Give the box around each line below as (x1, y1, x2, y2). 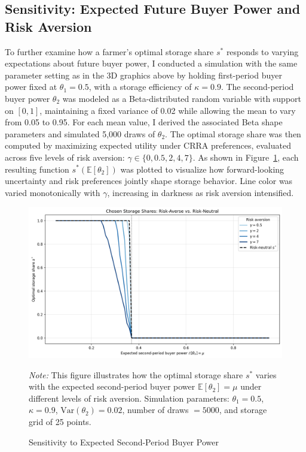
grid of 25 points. (29, 415, 91, 428)
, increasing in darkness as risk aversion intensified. (107, 186, 294, 198)
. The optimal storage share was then (165, 127, 301, 140)
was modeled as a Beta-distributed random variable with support (62, 92, 302, 104)
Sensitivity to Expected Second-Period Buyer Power (29, 435, 219, 448)
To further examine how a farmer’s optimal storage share (5, 45, 214, 58)
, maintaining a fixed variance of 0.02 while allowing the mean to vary (39, 104, 296, 116)
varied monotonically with (5, 186, 100, 198)
